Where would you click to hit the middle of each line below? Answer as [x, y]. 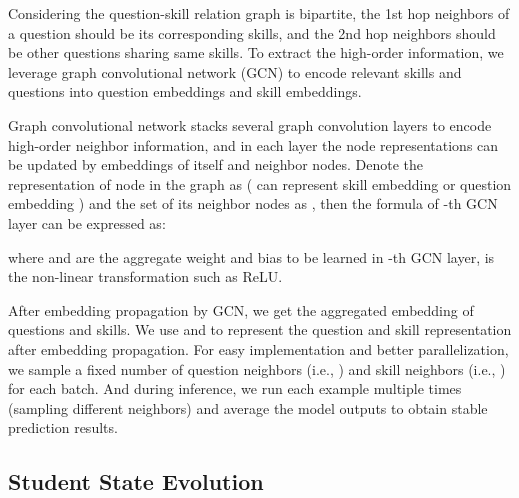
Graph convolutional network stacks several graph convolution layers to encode [250, 124]
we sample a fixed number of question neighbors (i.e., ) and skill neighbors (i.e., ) [257, 368]
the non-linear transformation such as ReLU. [145, 276]
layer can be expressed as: [87, 222]
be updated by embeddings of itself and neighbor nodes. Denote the [216, 164]
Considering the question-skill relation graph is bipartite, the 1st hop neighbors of [259, 13]
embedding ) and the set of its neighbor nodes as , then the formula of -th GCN [253, 203]
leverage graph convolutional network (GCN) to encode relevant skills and [235, 71]
